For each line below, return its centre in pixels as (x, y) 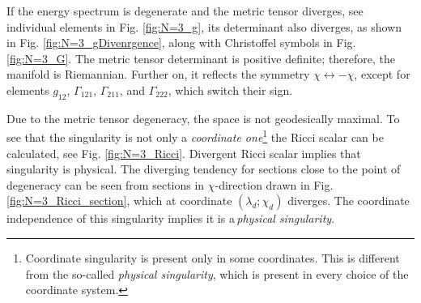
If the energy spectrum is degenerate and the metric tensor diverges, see (185, 11)
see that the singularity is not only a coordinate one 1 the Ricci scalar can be (195, 136)
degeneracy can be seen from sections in (106, 184)
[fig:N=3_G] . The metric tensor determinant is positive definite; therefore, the (201, 58)
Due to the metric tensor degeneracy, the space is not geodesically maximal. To (203, 118)
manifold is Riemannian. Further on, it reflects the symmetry (158, 74)
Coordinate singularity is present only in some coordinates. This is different (213, 257)
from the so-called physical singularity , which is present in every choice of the (217, 273)
